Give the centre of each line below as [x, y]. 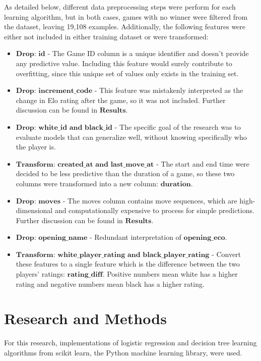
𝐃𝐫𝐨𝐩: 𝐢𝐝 [30, 54]
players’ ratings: [40, 274]
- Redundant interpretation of [135, 237]
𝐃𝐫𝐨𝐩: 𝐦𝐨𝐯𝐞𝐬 [38, 201]
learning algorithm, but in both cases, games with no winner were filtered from [126, 16]
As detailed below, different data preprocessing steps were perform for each [120, 7]
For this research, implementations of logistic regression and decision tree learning [130, 343]
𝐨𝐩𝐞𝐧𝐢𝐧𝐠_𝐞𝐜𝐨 [204, 238]
